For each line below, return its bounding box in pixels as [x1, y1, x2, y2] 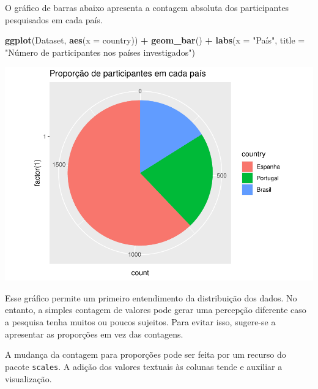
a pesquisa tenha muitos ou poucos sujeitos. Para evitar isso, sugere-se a [5, 315, 276, 328]
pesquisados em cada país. [5, 13, 103, 26]
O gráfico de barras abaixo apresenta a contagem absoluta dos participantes [5, 1, 289, 13]
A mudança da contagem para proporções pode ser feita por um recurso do [5, 348, 286, 361]
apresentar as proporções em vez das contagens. [5, 327, 183, 340]
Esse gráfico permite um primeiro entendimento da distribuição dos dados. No [5, 291, 297, 304]
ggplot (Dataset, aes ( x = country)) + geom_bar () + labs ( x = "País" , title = [5, 34, 305, 47]
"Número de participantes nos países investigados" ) [5, 45, 195, 58]
